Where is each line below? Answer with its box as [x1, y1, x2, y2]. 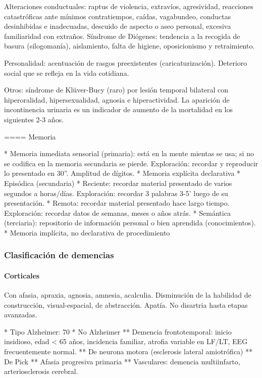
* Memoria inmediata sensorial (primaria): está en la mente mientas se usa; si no [4, 148, 254, 159]
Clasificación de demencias [4, 249, 114, 261]
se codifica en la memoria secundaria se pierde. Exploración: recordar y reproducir [4, 158, 258, 168]
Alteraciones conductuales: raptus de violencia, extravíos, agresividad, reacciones [4, 1, 253, 11]
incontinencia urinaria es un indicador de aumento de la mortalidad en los [4, 104, 233, 115]
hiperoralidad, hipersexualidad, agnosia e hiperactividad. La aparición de [4, 94, 230, 105]
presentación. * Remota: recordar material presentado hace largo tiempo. [4, 198, 230, 208]
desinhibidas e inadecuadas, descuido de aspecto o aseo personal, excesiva [4, 21, 231, 31]
